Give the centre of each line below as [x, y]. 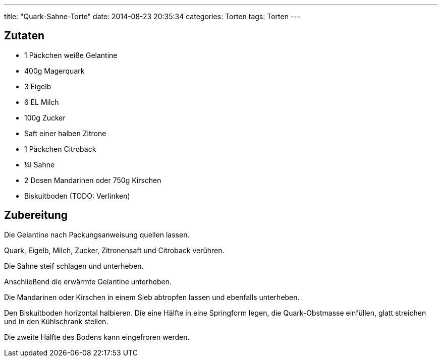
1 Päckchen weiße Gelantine [71, 55]
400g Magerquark [54, 71]
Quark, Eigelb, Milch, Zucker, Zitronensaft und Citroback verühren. [114, 250]
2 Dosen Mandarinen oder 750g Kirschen [93, 180]
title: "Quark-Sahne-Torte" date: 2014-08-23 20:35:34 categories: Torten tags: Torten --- [152, 16]
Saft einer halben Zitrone [65, 133]
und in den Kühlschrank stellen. [56, 321]
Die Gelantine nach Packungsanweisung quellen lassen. [97, 234]
